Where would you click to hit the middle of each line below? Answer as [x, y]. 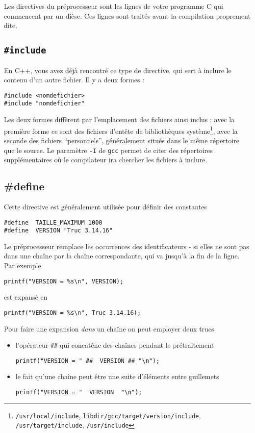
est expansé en [26, 297]
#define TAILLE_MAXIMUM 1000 [53, 222]
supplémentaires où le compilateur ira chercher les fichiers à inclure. [106, 160]
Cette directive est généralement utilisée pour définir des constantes [105, 206]
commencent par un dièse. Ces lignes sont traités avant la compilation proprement [127, 15]
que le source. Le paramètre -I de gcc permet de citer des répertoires [108, 150]
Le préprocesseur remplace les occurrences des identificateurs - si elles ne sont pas [127, 246]
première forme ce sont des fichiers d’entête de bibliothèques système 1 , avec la [121, 130]
